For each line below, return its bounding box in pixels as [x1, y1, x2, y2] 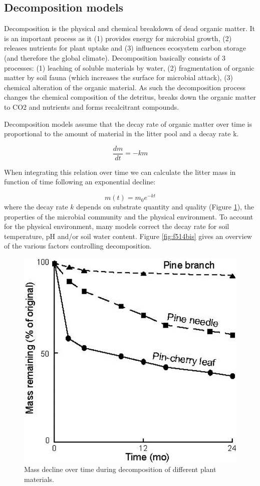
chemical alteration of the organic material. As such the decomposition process [4, 82, 245, 92]
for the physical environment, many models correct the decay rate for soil [4, 221, 229, 231]
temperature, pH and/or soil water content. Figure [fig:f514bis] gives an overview [4, 230, 252, 241]
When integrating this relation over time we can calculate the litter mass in [4, 166, 236, 177]
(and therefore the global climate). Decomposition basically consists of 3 [4, 52, 226, 63]
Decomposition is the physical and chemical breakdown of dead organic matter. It [4, 23, 255, 34]
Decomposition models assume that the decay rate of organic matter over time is [4, 118, 252, 129]
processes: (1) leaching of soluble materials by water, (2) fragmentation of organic [4, 62, 254, 73]
